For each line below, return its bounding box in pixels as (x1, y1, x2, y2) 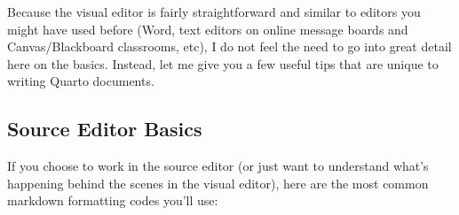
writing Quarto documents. (7, 72, 154, 90)
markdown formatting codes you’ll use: (7, 191, 218, 210)
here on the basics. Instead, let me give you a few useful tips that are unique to (7, 54, 439, 73)
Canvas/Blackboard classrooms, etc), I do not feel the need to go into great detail (7, 37, 452, 56)
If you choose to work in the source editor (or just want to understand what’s (7, 157, 429, 175)
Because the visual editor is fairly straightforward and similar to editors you (7, 3, 421, 20)
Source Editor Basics (7, 115, 202, 142)
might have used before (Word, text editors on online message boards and (7, 19, 408, 38)
